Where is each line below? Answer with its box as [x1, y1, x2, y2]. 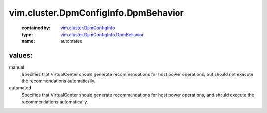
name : [21, 38, 35, 44]
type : [21, 31, 33, 37]
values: [9, 51, 33, 60]
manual [9, 64, 24, 70]
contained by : [21, 25, 51, 31]
